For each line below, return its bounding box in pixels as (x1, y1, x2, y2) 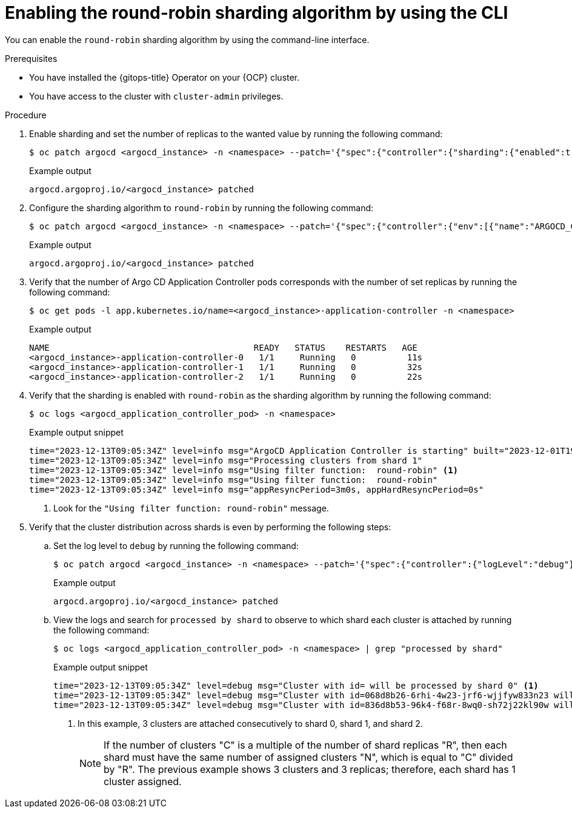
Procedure (5, 109, 47, 120)
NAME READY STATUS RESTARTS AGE (29, 342, 417, 353)
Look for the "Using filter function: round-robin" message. (53, 502, 329, 513)
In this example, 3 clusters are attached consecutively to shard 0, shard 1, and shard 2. (78, 718, 423, 729)
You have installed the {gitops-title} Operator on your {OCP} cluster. (29, 72, 300, 83)
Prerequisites (5, 53, 58, 64)
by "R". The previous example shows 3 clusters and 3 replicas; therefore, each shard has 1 (104, 763, 516, 775)
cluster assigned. (104, 775, 182, 788)
